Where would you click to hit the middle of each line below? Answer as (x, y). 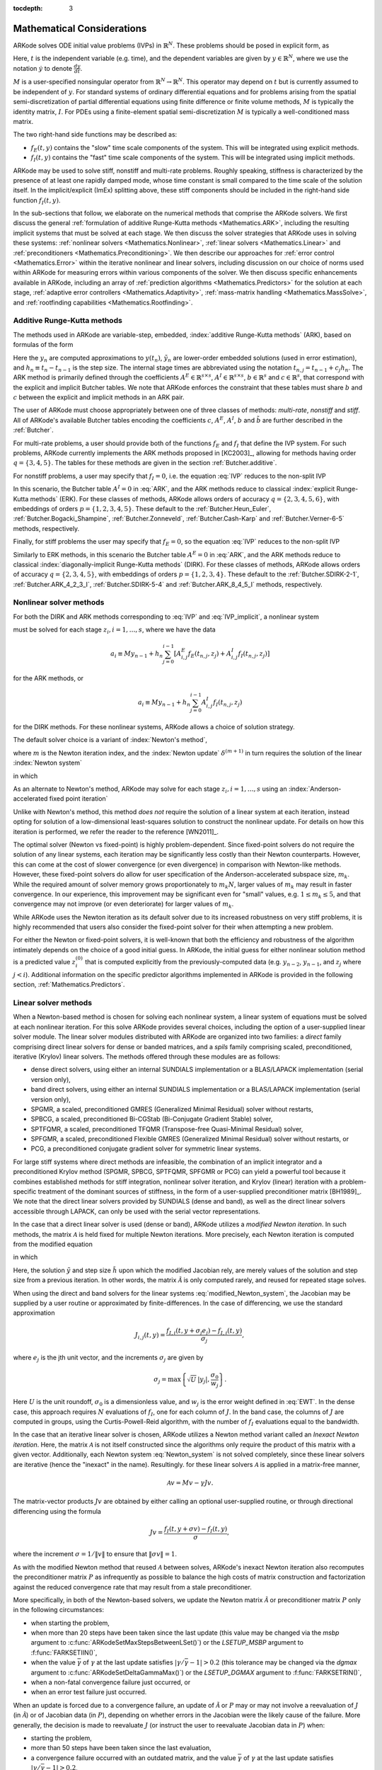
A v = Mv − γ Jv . (190, 1483)
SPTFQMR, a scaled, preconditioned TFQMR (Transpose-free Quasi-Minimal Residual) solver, (167, 1129)
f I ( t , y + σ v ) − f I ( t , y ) (196, 1529)
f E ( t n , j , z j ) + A (210, 655)
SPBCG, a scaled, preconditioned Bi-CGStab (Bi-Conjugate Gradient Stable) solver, (152, 1119)
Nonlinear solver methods (59, 603)
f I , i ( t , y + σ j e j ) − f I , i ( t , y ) (204, 1331)
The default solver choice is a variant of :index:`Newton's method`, (110, 740)
